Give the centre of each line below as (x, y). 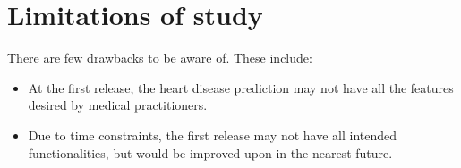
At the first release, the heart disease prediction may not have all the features (241, 87)
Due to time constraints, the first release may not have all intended (213, 134)
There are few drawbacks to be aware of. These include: (160, 58)
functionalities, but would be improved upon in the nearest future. (210, 152)
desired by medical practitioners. (118, 105)
